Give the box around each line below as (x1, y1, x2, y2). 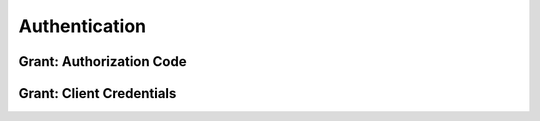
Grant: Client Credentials (18, 85, 177, 102)
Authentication (18, 15, 147, 37)
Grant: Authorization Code (18, 53, 187, 70)
